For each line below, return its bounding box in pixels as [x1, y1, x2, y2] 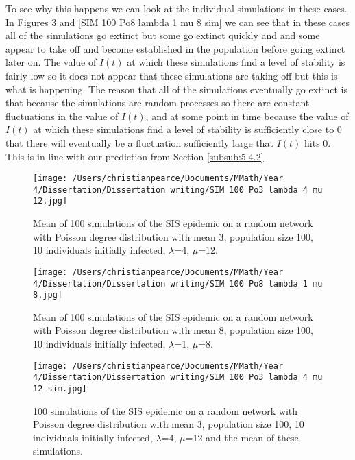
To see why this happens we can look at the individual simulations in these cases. [5, 1, 347, 15]
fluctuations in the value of [5, 108, 119, 123]
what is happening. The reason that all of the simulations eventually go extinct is [5, 82, 347, 96]
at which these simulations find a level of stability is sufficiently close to [33, 122, 334, 136]
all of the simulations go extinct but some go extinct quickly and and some [5, 28, 320, 43]
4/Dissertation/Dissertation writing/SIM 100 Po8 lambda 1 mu [33, 278, 323, 289]
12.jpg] [33, 196, 68, 206]
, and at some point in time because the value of [145, 108, 349, 123]
